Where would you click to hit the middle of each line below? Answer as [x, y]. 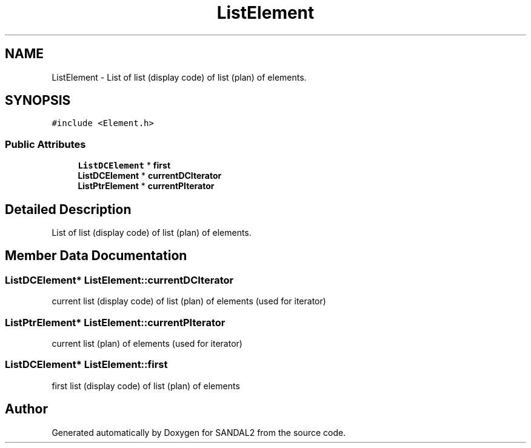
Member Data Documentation [96, 256]
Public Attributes [45, 144]
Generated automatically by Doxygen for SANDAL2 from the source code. [199, 432]
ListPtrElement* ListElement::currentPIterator [115, 322]
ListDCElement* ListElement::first [86, 365]
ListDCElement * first [124, 165]
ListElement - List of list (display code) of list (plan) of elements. [179, 77]
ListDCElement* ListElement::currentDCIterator [119, 280]
